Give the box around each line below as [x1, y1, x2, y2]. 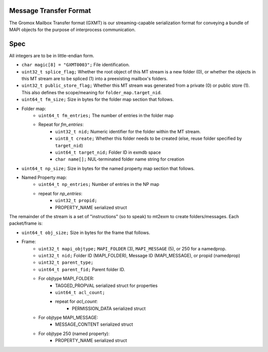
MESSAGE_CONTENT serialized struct [55, 321, 134, 327]
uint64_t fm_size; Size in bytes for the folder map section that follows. [21, 97, 174, 103]
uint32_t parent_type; [38, 260, 94, 265]
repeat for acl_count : [55, 298, 98, 304]
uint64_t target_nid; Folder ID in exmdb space [55, 149, 161, 155]
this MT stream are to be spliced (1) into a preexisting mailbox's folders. [21, 75, 168, 81]
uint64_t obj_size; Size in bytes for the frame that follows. [21, 230, 150, 235]
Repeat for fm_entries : [38, 121, 84, 127]
